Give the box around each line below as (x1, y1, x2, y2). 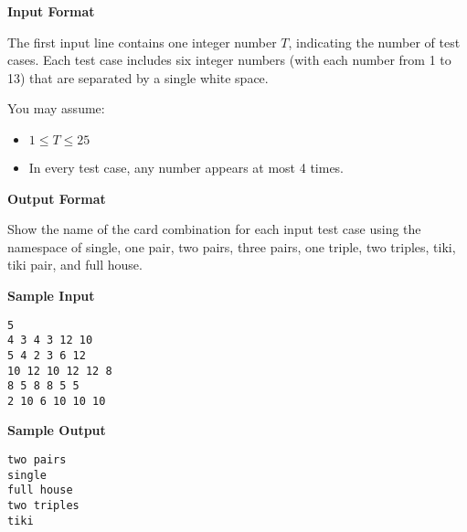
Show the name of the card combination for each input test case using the (7, 219, 421, 239)
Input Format (7, 2, 95, 20)
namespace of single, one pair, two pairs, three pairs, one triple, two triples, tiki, (7, 237, 456, 256)
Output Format (7, 188, 106, 207)
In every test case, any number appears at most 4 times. (28, 157, 345, 176)
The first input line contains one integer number (7, 32, 277, 51)
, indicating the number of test (288, 32, 461, 51)
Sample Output (7, 420, 106, 440)
